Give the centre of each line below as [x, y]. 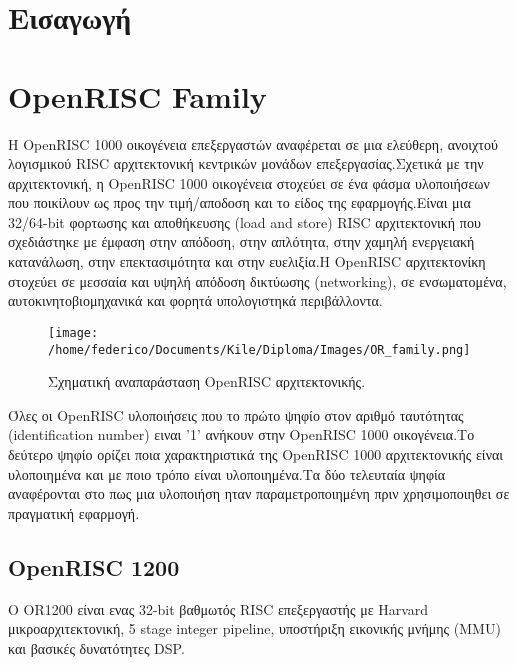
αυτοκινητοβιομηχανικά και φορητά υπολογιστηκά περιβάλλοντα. [195, 300]
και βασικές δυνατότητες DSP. [96, 647]
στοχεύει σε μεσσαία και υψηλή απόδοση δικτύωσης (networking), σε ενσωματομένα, [257, 280]
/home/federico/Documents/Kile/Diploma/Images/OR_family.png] [259, 349]
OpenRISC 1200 [94, 566]
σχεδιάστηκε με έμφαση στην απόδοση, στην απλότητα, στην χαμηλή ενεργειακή [241, 241]
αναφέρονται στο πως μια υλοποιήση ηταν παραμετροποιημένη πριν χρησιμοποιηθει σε [259, 493]
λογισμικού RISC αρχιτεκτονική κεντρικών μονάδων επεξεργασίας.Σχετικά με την [246, 163]
